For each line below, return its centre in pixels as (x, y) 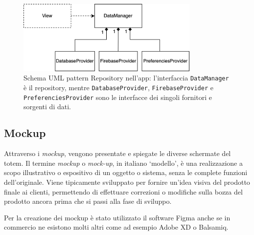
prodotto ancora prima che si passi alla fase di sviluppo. (88, 201)
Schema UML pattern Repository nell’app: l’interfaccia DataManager (126, 78)
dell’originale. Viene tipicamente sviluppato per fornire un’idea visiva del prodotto (127, 182)
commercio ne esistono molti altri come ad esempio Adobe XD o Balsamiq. (116, 227)
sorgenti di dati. (47, 107)
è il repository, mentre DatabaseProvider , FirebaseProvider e (118, 88)
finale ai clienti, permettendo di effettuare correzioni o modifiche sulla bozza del (123, 191)
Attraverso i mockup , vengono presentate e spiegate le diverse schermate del (117, 153)
